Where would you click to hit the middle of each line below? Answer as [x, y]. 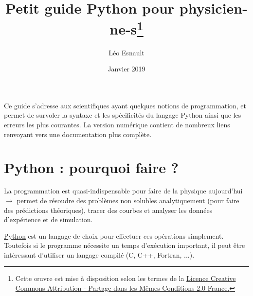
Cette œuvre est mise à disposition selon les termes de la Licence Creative [126, 278]
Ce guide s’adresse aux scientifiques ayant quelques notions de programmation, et [125, 105]
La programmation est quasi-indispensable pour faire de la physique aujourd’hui [123, 191]
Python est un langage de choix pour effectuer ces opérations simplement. [114, 235]
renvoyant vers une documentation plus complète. [78, 134]
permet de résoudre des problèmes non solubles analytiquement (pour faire [128, 200]
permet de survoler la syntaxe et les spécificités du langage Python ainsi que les [123, 115]
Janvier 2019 [126, 69]
